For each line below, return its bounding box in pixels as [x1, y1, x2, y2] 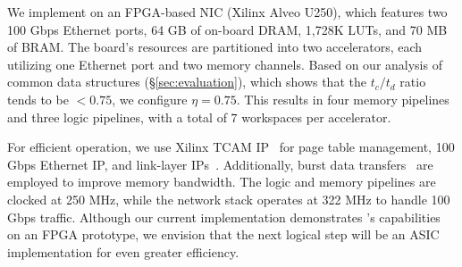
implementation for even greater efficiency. [7, 242, 239, 261]
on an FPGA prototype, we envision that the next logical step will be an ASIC [7, 225, 440, 244]
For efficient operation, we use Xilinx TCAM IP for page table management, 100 [7, 138, 455, 156]
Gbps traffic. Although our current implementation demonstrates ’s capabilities [7, 207, 441, 226]
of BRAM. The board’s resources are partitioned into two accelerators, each [7, 38, 423, 56]
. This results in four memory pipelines [236, 89, 449, 108]
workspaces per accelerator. [241, 107, 391, 126]
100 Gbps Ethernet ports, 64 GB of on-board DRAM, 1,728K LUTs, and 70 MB [7, 20, 448, 38]
